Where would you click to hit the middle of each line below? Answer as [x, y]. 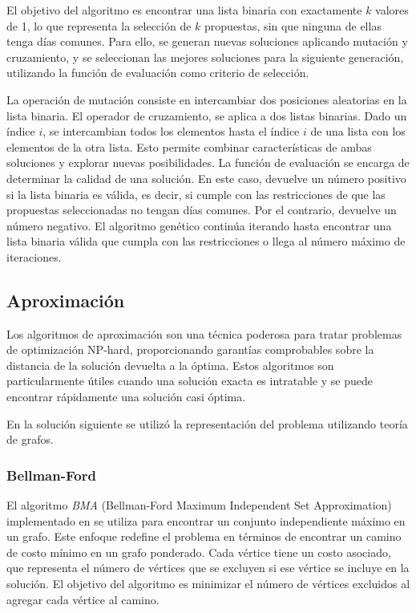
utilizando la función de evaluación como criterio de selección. [158, 73]
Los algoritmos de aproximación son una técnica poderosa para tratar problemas [204, 333]
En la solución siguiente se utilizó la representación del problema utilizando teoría [207, 423]
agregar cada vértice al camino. [83, 599]
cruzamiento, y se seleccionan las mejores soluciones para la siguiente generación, [205, 57]
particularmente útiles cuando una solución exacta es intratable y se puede [190, 381]
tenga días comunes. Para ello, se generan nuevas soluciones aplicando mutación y [207, 41]
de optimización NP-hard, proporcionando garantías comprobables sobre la [190, 349]
